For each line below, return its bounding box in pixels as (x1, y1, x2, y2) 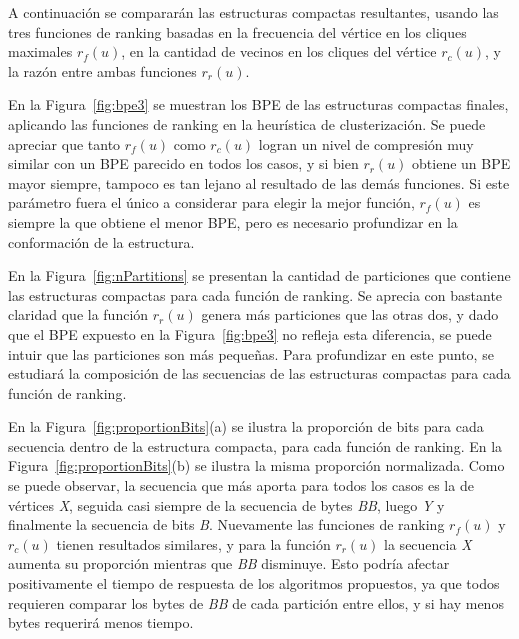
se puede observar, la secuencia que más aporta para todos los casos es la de (8, 475, 474, 496)
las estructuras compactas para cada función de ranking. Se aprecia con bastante (8, 284, 503, 305)
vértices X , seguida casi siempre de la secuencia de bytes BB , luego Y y (8, 494, 445, 515)
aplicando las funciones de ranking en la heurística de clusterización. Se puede (8, 113, 486, 134)
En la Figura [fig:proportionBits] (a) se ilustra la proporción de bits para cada (8, 416, 484, 437)
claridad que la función (8, 304, 149, 325)
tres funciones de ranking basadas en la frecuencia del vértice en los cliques (8, 21, 467, 42)
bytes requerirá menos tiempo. (8, 612, 194, 633)
